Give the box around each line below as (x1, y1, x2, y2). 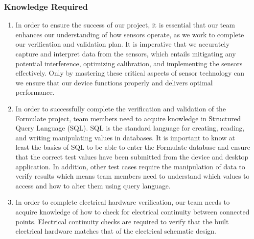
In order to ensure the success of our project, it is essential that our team (15, 20, 235, 30)
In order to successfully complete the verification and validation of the (15, 103, 226, 113)
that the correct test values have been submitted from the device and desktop (15, 151, 249, 161)
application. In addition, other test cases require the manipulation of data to (15, 161, 245, 171)
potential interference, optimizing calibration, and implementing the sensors (15, 58, 243, 68)
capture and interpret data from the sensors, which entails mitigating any (15, 49, 236, 58)
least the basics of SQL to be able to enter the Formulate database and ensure (15, 142, 250, 152)
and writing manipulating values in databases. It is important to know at (15, 132, 235, 142)
